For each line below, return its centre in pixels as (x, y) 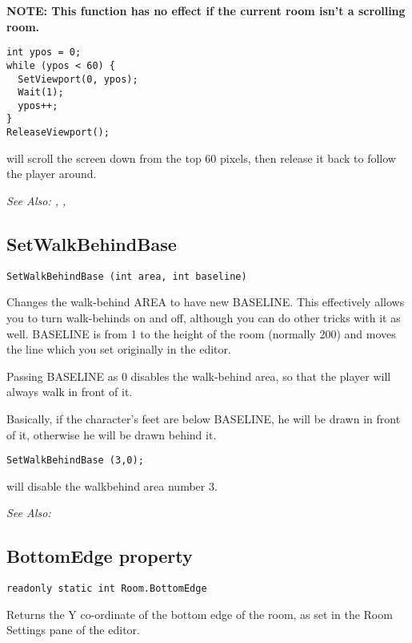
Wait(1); (41, 93)
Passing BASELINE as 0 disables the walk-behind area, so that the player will (199, 376)
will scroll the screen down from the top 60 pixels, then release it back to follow (201, 158)
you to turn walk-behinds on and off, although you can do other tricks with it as (204, 318)
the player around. (52, 174)
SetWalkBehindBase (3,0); (75, 461)
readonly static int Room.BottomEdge (107, 589)
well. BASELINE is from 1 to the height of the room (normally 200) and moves (201, 333)
